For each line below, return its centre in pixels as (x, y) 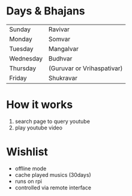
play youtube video (39, 128)
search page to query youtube (52, 121)
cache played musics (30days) (53, 174)
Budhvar (60, 58)
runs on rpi (28, 181)
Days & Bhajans (46, 11)
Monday (21, 39)
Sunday (20, 29)
